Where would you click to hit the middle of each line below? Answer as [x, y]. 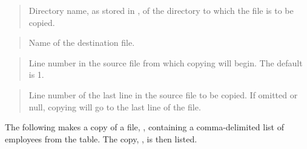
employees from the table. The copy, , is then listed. [101, 138]
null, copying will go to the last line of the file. [115, 106]
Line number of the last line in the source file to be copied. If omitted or [163, 94]
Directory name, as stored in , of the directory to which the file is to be [161, 10]
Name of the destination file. [82, 43]
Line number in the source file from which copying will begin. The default [166, 62]
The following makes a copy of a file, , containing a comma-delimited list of [144, 127]
